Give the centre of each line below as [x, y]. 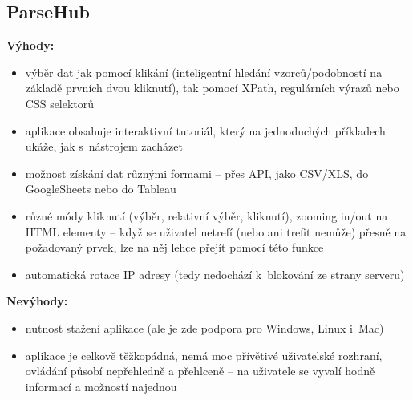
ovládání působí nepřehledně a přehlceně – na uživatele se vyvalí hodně [200, 371]
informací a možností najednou [101, 386]
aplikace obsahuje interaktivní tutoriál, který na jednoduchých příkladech [205, 130]
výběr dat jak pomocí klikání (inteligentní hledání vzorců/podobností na [204, 72]
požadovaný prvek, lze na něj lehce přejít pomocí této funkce [174, 247]
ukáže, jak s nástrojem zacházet [104, 146]
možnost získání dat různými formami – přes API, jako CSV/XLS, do [197, 173]
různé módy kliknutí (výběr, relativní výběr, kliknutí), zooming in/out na [206, 215]
